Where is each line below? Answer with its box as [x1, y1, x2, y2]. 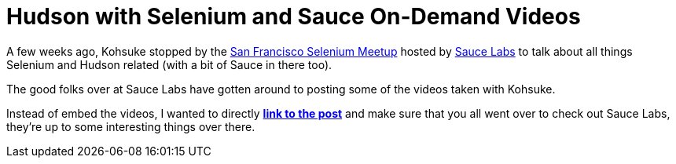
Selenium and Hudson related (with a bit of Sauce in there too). [6, 57, 332, 71]
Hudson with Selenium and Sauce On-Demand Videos [6, 3, 581, 30]
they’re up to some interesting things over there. [6, 119, 255, 133]
